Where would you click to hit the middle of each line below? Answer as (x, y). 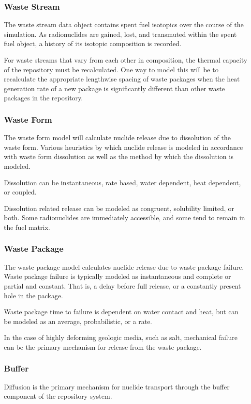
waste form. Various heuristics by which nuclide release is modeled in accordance (124, 147)
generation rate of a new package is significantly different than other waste (114, 88)
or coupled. (20, 192)
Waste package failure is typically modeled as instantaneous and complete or (118, 276)
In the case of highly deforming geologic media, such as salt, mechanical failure (121, 337)
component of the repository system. (58, 396)
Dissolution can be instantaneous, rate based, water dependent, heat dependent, (122, 182)
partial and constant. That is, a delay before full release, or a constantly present (123, 285)
